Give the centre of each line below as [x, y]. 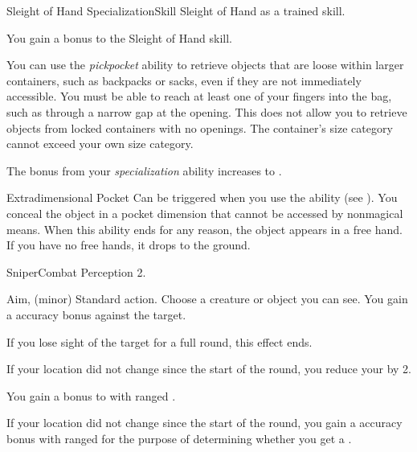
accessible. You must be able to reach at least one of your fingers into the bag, [199, 96]
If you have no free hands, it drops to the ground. [129, 245]
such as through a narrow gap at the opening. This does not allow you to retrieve [207, 111]
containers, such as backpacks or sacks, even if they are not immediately [184, 80]
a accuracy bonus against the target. [96, 314]
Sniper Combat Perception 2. [76, 271]
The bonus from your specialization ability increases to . [144, 170]
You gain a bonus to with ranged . [91, 395]
